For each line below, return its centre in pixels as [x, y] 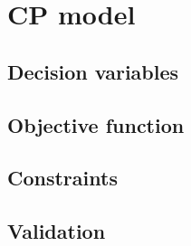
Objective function [96, 124]
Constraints [62, 178]
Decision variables [93, 71]
